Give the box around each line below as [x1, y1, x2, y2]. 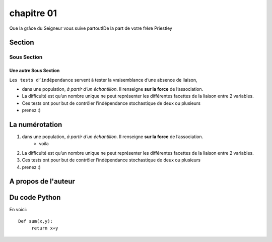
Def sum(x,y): [18, 218, 53, 224]
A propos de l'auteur [9, 177, 76, 186]
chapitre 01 [9, 8, 57, 19]
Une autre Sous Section [9, 68, 60, 74]
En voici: [9, 207, 27, 213]
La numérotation [9, 120, 62, 129]
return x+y [31, 225, 58, 231]
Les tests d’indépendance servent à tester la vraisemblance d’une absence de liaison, [9, 77, 197, 83]
